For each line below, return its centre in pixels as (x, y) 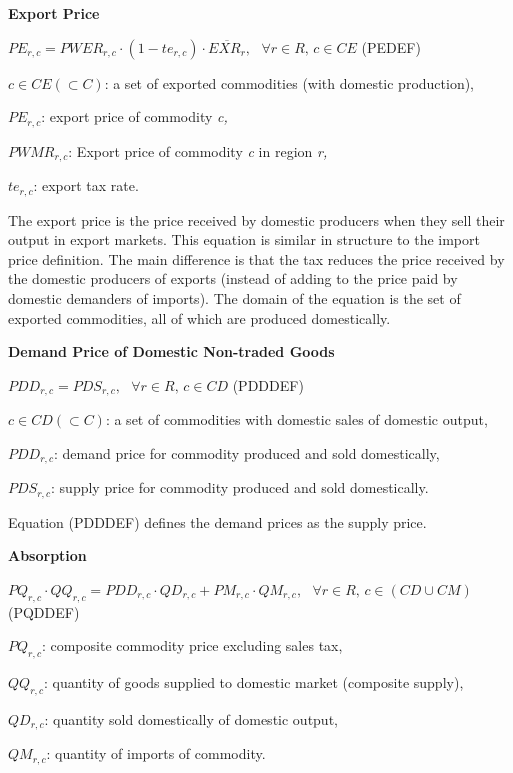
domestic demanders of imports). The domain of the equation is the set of (234, 297)
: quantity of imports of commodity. (156, 753)
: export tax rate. (86, 185)
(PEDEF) (391, 46)
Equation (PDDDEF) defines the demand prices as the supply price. (217, 521)
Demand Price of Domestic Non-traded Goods (171, 351)
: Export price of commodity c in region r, (198, 150)
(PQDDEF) (44, 611)
